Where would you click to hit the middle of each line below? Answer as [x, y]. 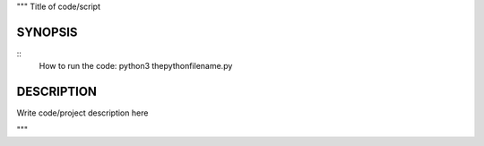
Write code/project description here [82, 113]
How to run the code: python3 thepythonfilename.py [136, 66]
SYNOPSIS [47, 32]
